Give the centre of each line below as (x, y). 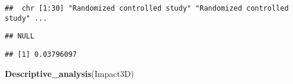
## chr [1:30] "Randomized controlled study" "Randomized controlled (147, 8)
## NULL (20, 36)
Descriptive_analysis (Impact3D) (70, 73)
